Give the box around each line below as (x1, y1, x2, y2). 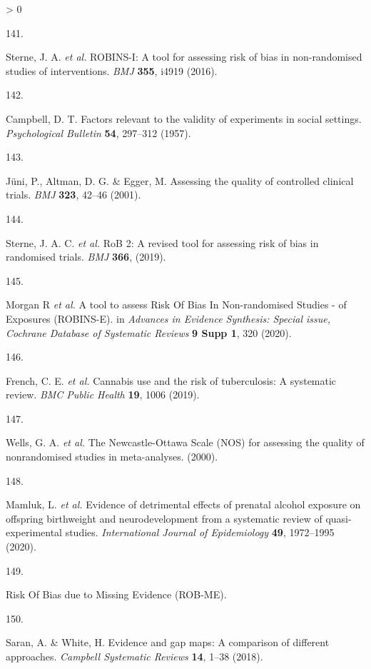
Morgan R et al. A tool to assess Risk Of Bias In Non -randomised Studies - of (6, 297, 347, 312)
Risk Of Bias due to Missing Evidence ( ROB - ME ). (6, 587, 227, 602)
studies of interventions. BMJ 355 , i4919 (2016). (6, 63, 218, 78)
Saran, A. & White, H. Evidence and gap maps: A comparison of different (6, 635, 330, 650)
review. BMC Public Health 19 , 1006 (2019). (6, 387, 200, 402)
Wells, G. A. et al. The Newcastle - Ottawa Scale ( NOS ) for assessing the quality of (6, 435, 365, 450)
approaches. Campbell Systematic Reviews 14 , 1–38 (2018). (6, 649, 263, 663)
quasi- (325, 510, 352, 525)
